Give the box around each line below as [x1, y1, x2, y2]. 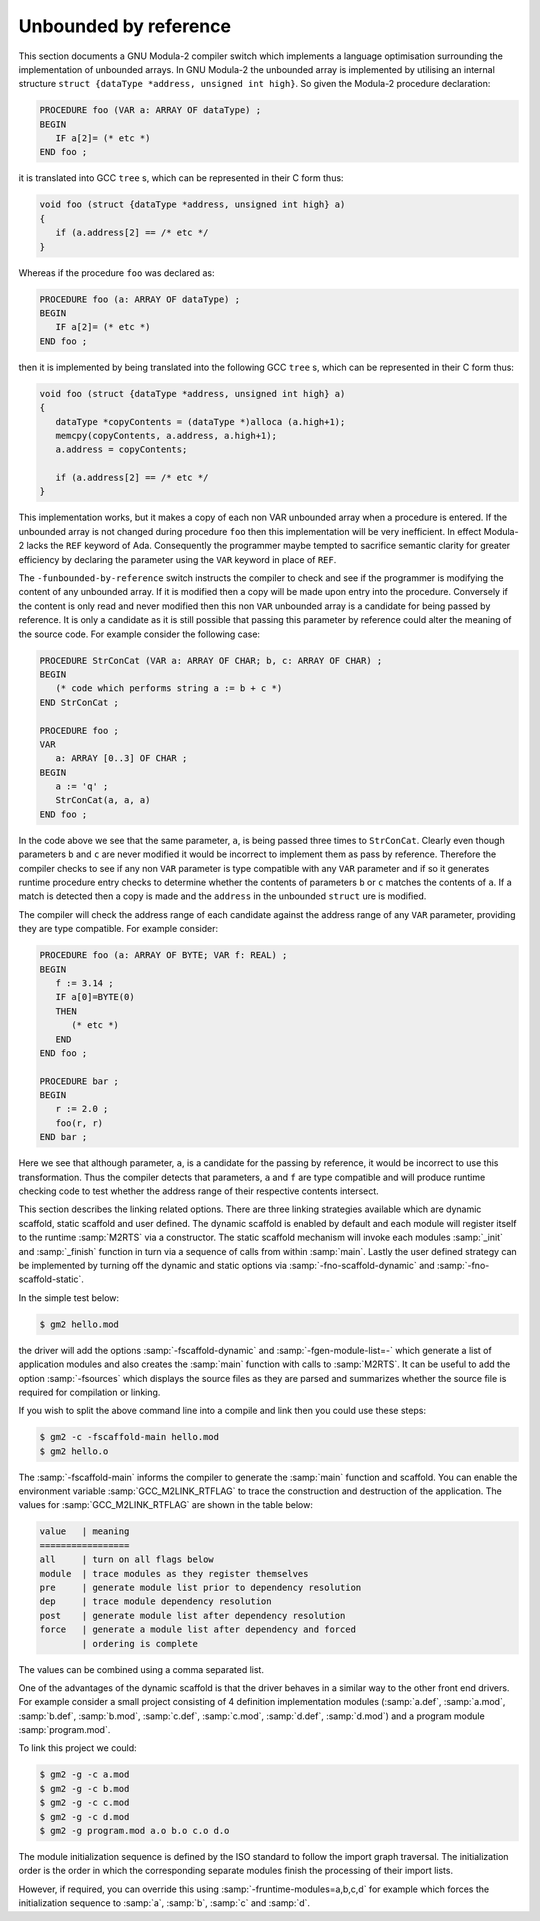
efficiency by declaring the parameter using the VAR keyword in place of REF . [18, 553, 337, 565]
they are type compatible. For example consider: [18, 923, 219, 935]
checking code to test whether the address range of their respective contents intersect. [18, 1185, 379, 1197]
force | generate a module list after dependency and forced [39, 1624, 357, 1635]
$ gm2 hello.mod [39, 1318, 120, 1330]
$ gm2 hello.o [39, 1445, 109, 1457]
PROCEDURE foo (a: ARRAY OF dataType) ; [39, 293, 240, 305]
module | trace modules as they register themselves [39, 1568, 309, 1579]
